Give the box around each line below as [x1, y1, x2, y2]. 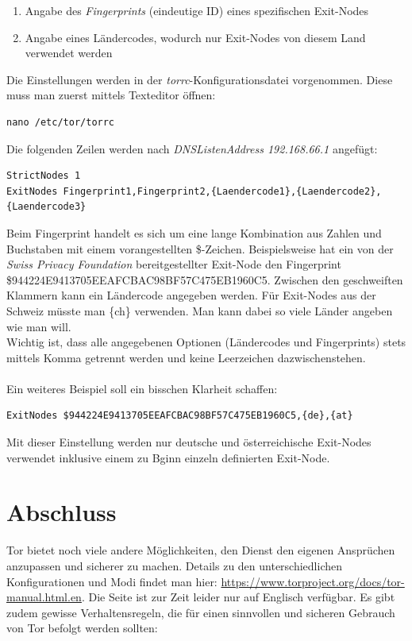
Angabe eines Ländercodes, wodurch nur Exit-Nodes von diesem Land [25, 29, 366, 45]
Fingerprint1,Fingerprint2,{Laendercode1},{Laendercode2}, [63, 185, 382, 197]
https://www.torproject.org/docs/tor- [221, 573, 405, 589]
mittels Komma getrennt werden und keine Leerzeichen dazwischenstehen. [6, 349, 366, 365]
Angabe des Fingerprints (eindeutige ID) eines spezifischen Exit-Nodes [25, 2, 369, 18]
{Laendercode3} [6, 201, 87, 213]
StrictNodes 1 [6, 170, 81, 182]
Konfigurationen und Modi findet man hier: [6, 573, 218, 589]
